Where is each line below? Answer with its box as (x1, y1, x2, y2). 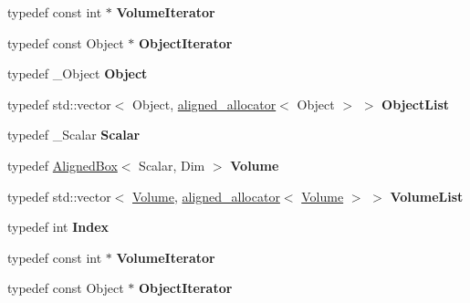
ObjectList (381, 94, 450, 113)
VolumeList (390, 186, 464, 205)
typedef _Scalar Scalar (7, 125, 141, 144)
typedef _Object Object (7, 64, 148, 83)
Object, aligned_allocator (132, 94, 277, 113)
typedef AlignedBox (7, 155, 118, 174)
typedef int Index (7, 217, 110, 236)
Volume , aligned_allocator (132, 186, 280, 205)
